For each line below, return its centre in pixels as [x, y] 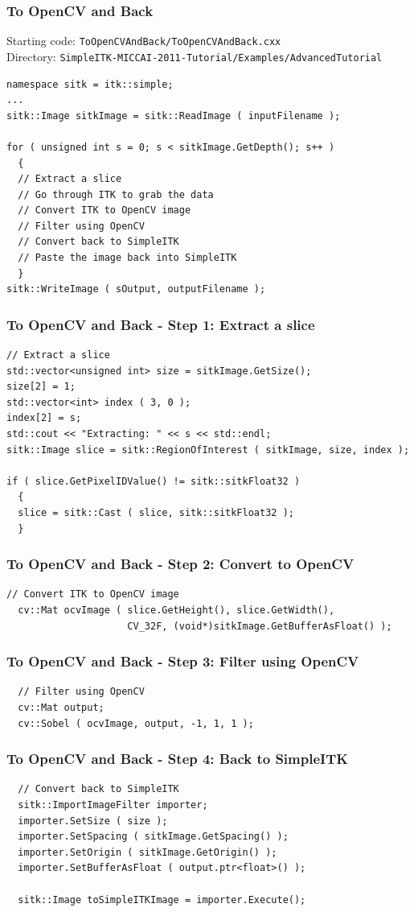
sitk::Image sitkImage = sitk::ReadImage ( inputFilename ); [174, 116]
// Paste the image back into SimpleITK [127, 258]
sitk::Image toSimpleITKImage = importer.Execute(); [162, 900]
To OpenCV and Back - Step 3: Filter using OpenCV [183, 661]
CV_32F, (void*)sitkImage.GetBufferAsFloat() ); [260, 626]
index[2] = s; [44, 418]
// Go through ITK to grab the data [116, 194]
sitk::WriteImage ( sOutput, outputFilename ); [136, 289]
